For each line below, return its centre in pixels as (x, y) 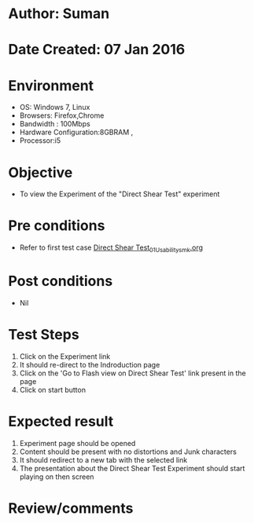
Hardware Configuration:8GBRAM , (76, 132)
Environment (51, 85)
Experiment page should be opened (77, 443)
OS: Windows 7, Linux (55, 108)
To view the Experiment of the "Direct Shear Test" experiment (120, 194)
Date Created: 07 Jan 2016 (97, 50)
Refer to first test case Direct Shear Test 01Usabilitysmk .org (111, 248)
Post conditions (61, 282)
